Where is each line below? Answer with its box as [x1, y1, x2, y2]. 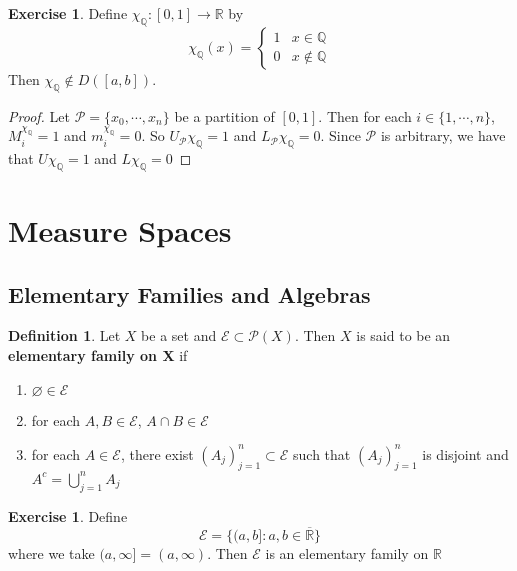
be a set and [141, 325, 217, 346]
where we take [8, 542, 95, 563]
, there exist [120, 443, 194, 464]
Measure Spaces [8, 209, 232, 250]
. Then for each [318, 105, 412, 126]
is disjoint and [422, 443, 509, 464]
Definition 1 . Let [8, 325, 121, 346]
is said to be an [356, 325, 451, 346]
